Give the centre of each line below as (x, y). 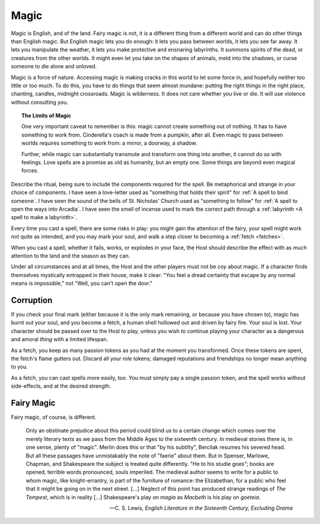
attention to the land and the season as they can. (71, 256)
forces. (30, 171)
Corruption (32, 300)
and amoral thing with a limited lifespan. (60, 339)
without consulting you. (39, 102)
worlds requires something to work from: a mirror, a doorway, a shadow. (110, 143)
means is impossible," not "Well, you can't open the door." (82, 283)
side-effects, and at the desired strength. (61, 386)
